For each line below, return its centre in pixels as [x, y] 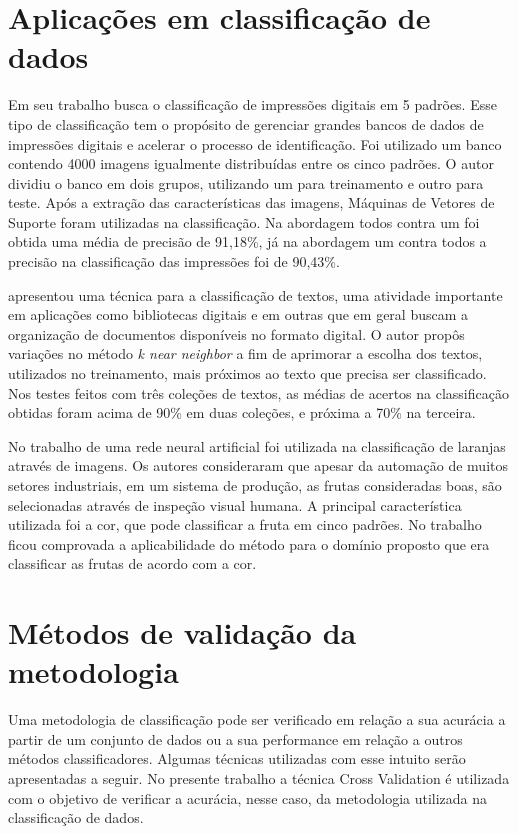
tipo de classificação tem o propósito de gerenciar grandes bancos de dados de [246, 123]
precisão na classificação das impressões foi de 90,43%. [174, 261]
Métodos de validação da [182, 632]
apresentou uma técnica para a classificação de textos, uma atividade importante [255, 294]
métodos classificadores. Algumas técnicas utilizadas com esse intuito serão [237, 758]
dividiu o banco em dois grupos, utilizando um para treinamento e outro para [246, 182]
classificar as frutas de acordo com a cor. [132, 563]
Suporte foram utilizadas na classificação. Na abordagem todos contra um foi [244, 221]
